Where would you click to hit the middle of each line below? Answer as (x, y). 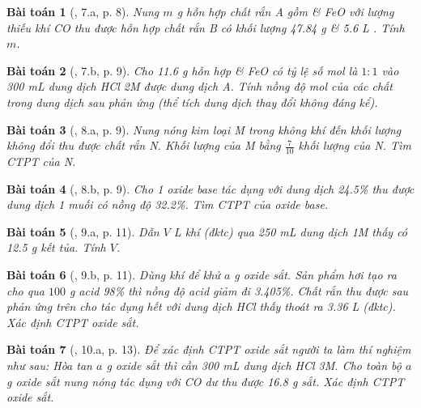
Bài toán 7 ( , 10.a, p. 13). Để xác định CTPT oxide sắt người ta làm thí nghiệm (209, 349)
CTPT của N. (41, 161)
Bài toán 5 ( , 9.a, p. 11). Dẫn (83, 231)
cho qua (26, 290)
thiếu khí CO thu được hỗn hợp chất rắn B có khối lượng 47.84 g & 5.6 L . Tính (206, 27)
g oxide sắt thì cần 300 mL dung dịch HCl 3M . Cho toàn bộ (254, 365)
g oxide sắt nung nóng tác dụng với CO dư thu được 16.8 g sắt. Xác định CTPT (206, 381)
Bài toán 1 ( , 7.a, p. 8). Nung (83, 11)
